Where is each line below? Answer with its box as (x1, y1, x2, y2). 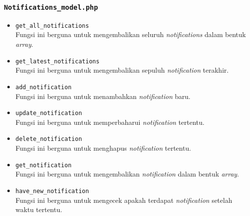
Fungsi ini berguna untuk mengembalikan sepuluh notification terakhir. (15, 65, 229, 75)
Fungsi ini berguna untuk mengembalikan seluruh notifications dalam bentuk (15, 29, 246, 39)
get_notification (15, 161, 72, 169)
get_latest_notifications (15, 58, 100, 65)
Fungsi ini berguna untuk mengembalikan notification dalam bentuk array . (15, 169, 239, 179)
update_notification (15, 110, 82, 117)
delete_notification (15, 136, 82, 143)
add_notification (15, 83, 72, 91)
